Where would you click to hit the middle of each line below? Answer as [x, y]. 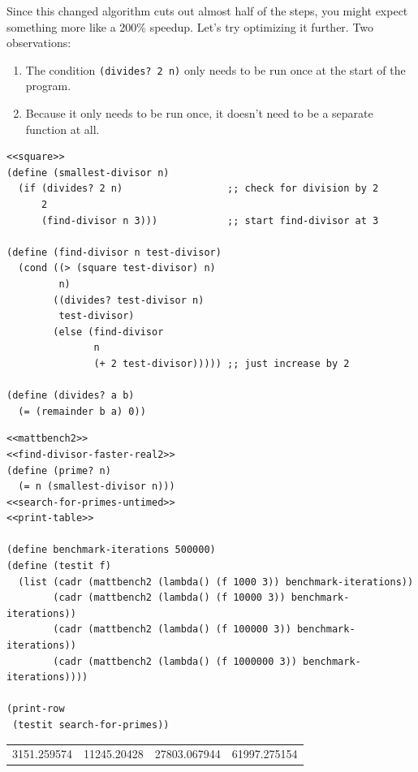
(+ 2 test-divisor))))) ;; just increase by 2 [222, 363]
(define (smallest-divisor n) [88, 173]
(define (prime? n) [59, 470]
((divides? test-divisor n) [129, 300]
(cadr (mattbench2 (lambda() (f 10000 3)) [169, 598]
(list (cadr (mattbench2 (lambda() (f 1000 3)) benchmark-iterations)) [216, 582]
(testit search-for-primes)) [91, 725]
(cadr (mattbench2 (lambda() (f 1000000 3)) [175, 661]
